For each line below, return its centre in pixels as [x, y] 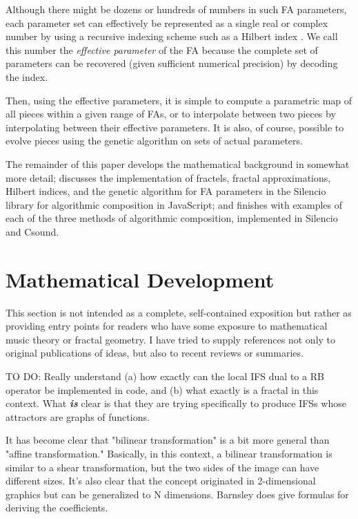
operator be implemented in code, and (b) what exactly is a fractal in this [162, 389]
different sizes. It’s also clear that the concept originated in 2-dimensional [161, 481]
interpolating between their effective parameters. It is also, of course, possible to [175, 127]
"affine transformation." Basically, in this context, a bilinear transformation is [169, 453]
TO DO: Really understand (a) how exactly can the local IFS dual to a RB [165, 376]
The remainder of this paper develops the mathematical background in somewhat [178, 163]
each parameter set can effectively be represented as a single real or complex [167, 22]
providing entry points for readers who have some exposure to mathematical [167, 326]
